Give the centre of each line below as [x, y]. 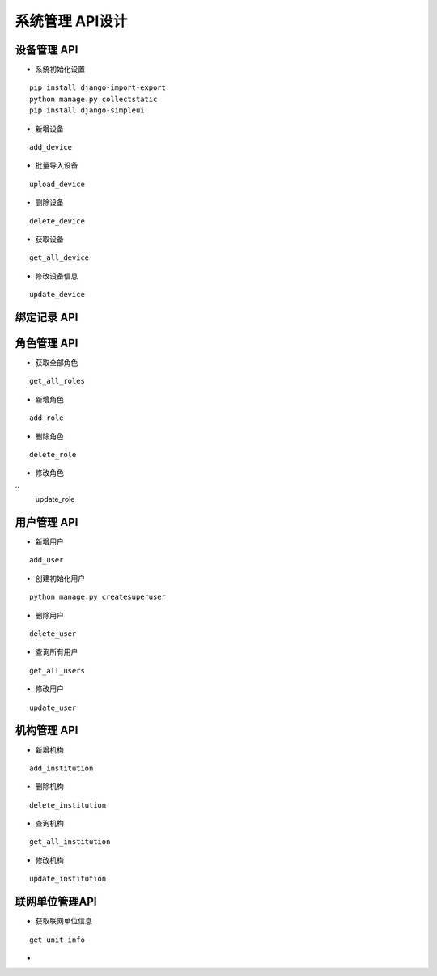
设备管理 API [47, 50]
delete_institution [68, 805]
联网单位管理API [56, 902]
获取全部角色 [57, 363]
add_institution [62, 768]
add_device [51, 147]
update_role [55, 499]
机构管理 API [47, 730]
